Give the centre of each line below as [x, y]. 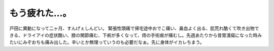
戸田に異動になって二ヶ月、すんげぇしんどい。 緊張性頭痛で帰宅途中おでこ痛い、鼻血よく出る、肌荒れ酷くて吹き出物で [134, 28]
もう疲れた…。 [41, 13]
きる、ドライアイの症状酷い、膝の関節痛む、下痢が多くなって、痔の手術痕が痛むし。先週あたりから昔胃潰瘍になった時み [136, 35]
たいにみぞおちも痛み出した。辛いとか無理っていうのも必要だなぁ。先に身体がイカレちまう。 [107, 42]
